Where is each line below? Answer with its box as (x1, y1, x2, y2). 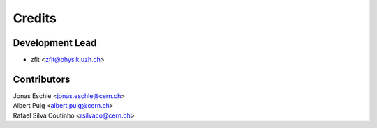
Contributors (13, 73, 71, 85)
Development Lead (13, 37, 97, 49)
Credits (13, 10, 57, 26)
